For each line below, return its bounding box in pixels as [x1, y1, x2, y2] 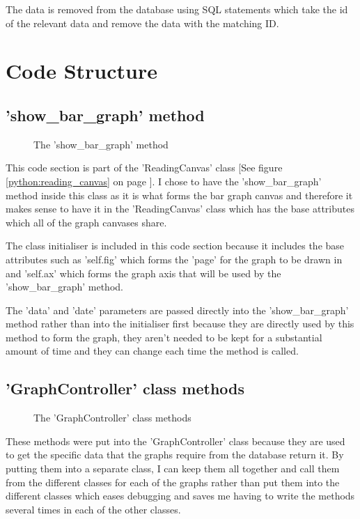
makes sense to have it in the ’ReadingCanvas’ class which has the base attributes [6, 201, 354, 216]
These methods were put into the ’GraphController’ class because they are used [6, 433, 345, 448]
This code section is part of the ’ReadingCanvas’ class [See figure [6, 160, 283, 175]
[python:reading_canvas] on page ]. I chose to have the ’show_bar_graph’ [6, 173, 322, 188]
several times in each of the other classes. [6, 502, 181, 516]
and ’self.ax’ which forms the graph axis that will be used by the [6, 265, 281, 280]
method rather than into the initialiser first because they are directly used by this [6, 316, 354, 331]
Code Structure [6, 56, 157, 85]
